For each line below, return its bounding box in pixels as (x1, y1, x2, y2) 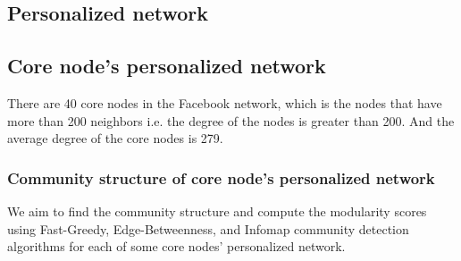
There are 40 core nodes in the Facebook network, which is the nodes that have (7, 93, 442, 112)
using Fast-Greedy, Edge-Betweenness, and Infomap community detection (7, 219, 409, 238)
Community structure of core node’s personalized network (7, 166, 435, 189)
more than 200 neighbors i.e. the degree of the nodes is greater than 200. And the (7, 111, 455, 130)
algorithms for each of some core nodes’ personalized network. (7, 237, 346, 256)
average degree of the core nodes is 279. (7, 129, 223, 147)
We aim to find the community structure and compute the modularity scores (7, 201, 427, 220)
